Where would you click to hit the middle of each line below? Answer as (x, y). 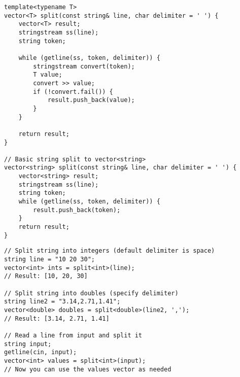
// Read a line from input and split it (73, 335)
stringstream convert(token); (84, 66)
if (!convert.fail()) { (73, 92)
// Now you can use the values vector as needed (88, 369)
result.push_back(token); (77, 210)
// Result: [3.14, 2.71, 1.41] (57, 318)
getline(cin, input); (41, 352)
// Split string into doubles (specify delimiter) (91, 293)
